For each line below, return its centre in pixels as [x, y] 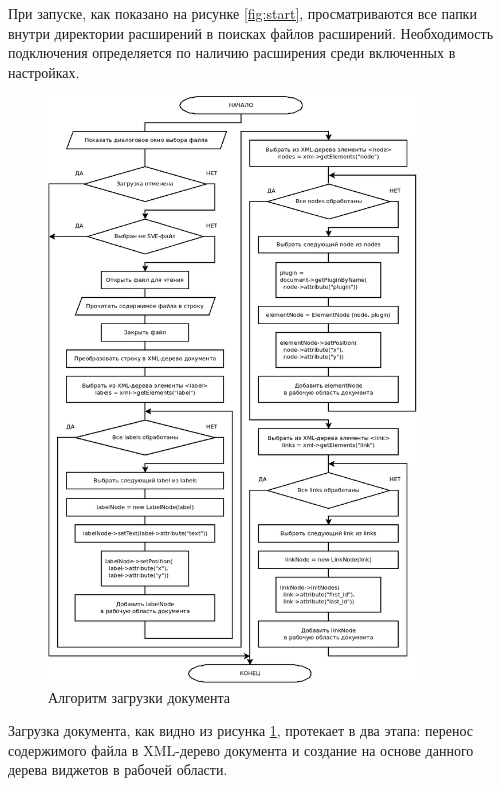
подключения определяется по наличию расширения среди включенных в [232, 52]
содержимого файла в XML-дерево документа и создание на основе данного [241, 749]
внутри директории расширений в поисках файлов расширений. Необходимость [251, 32]
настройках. [44, 71]
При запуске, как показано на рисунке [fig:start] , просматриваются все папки [242, 13]
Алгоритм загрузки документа [139, 696]
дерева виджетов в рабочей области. [118, 769]
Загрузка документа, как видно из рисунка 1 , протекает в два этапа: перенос [241, 730]
